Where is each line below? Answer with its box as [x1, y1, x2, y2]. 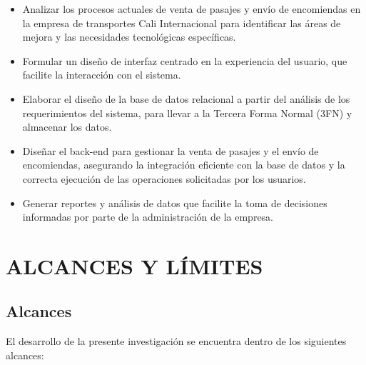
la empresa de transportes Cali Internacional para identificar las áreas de [22, 15, 341, 30]
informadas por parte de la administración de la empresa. [22, 209, 274, 224]
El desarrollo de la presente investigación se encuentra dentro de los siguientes [6, 334, 347, 349]
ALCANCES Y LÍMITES [6, 251, 263, 280]
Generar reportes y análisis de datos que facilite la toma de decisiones [22, 195, 327, 210]
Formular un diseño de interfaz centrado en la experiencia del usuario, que [22, 53, 347, 68]
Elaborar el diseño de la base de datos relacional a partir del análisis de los [22, 91, 350, 106]
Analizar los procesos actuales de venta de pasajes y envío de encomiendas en [22, 1, 361, 16]
